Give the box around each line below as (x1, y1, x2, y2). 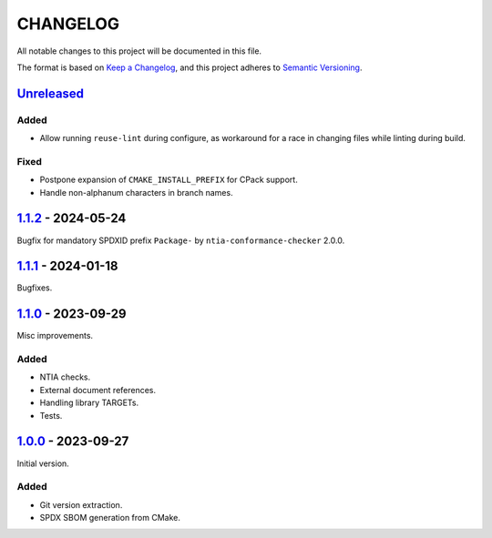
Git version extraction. (39, 499, 123, 510)
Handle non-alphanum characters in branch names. (39, 187, 233, 198)
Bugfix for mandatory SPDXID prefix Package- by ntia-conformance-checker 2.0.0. (16, 235, 345, 246)
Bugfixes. (16, 282, 53, 293)
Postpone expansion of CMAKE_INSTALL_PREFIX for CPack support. (39, 174, 298, 186)
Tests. (39, 410, 63, 421)
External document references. (39, 384, 157, 395)
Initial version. (16, 458, 70, 469)
